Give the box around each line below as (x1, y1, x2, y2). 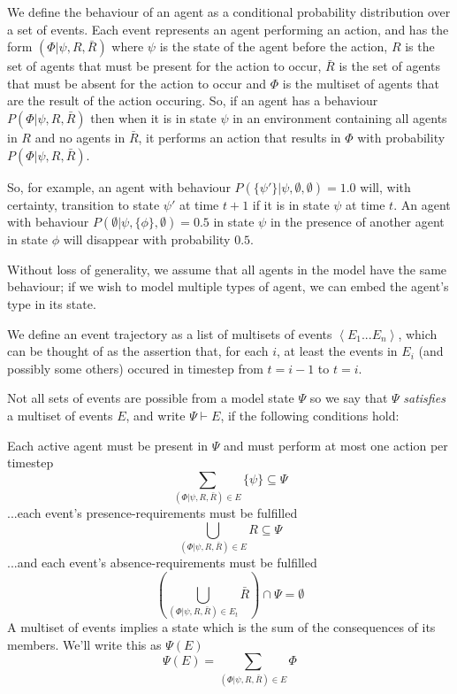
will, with (360, 177, 411, 196)
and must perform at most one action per (223, 436, 448, 454)
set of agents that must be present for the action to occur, (7, 57, 322, 75)
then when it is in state (90, 108, 217, 127)
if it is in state (252, 195, 330, 213)
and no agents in (34, 127, 126, 146)
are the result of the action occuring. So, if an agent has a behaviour (7, 91, 378, 110)
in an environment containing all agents (232, 108, 447, 127)
